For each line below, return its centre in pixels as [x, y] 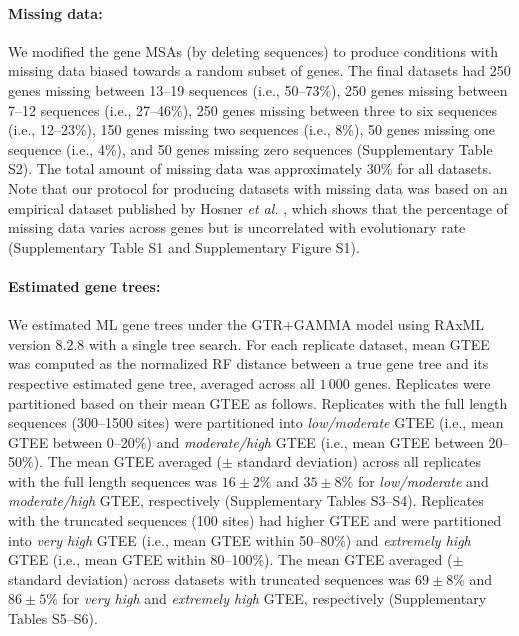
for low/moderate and [423, 480]
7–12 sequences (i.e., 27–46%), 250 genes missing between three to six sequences [252, 109]
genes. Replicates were [422, 382]
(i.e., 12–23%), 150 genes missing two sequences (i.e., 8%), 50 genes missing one [252, 129]
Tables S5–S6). [53, 618]
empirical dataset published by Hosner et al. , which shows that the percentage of [258, 207]
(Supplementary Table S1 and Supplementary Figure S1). [184, 246]
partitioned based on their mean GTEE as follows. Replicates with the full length [258, 402]
